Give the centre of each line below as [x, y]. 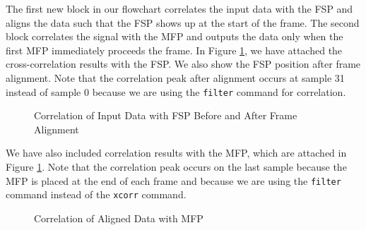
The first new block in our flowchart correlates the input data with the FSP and [179, 8]
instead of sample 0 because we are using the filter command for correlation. [176, 91]
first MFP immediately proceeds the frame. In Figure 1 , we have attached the [174, 50]
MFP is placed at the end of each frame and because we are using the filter [173, 180]
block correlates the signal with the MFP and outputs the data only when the [175, 36]
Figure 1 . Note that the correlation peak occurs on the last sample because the [176, 167]
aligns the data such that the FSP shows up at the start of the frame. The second [183, 22]
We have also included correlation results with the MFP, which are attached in [176, 153]
